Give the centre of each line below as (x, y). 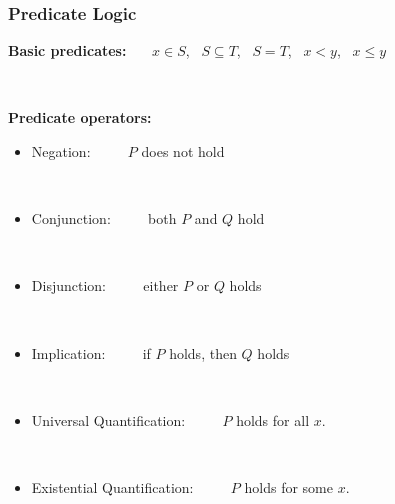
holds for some (288, 486)
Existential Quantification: (112, 486)
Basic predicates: (67, 50)
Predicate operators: (80, 117)
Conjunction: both (104, 218)
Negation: (61, 151)
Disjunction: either (105, 285)
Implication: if (91, 352)
